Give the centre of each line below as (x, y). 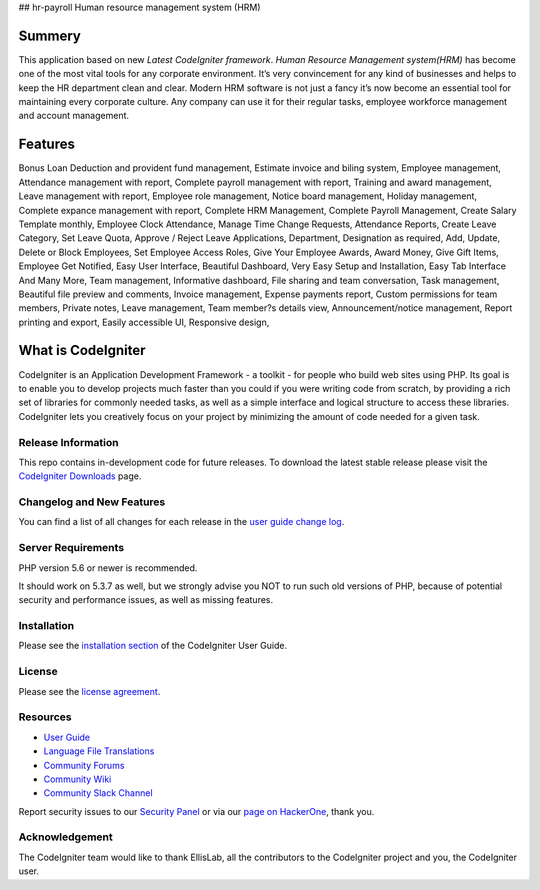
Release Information (68, 442)
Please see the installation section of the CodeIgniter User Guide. (153, 646)
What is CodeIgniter (82, 350)
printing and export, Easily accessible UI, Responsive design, (144, 322)
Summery (50, 35)
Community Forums (84, 765)
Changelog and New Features (92, 502)
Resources (45, 717)
